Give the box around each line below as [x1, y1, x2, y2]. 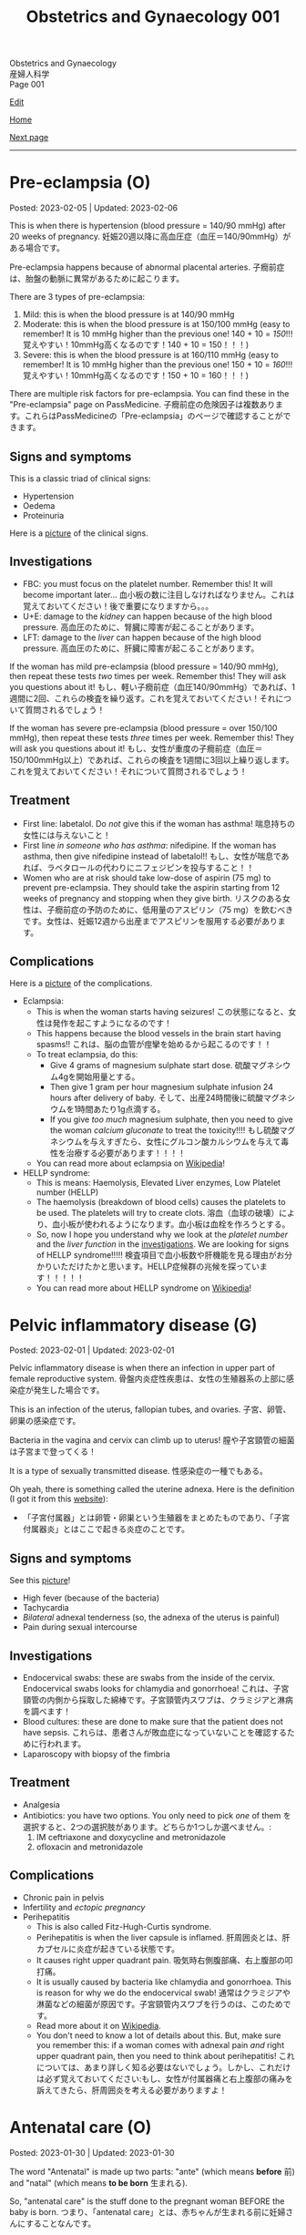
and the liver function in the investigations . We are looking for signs [36, 1239, 290, 1250]
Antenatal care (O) [9, 2117, 152, 2137]
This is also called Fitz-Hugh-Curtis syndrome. [36, 1921, 212, 1931]
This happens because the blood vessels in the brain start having [36, 1028, 281, 1039]
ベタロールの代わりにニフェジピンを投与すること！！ [54, 861, 255, 872]
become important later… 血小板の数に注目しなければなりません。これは [22, 589, 295, 600]
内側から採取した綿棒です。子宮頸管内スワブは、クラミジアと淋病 [46, 1694, 294, 1705]
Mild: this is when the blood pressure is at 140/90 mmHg [22, 309, 235, 320]
